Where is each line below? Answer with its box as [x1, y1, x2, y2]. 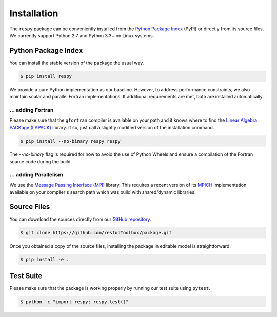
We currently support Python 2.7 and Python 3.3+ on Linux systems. [9, 32, 154, 38]
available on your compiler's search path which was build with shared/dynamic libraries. [9, 189, 196, 195]
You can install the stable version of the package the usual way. [9, 60, 144, 66]
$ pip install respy [20, 73, 72, 79]
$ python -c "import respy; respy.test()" [20, 299, 129, 305]
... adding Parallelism [9, 171, 64, 178]
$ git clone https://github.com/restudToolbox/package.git [20, 230, 172, 235]
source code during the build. [9, 158, 72, 165]
